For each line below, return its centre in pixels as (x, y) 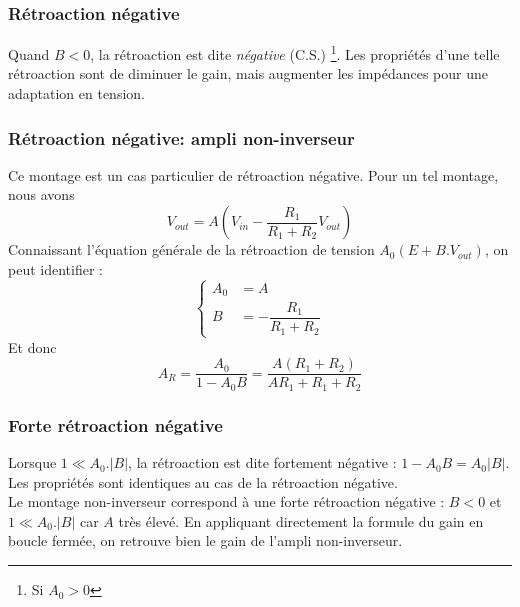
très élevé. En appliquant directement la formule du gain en (301, 520)
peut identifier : (55, 268)
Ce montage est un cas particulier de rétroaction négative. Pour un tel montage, (253, 174)
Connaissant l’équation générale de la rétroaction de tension (191, 249)
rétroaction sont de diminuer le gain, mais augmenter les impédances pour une (248, 73)
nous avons (41, 194)
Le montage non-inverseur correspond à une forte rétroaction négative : (226, 501)
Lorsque (32, 462)
